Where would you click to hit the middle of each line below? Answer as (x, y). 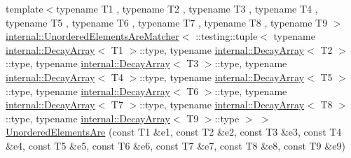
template (25, 8)
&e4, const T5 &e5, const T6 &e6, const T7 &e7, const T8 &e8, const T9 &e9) (175, 145)
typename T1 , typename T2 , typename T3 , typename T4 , (187, 8)
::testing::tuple (227, 36)
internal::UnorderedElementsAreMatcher (92, 36)
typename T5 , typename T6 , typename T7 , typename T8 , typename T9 (167, 22)
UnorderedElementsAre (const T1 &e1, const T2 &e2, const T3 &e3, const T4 (174, 132)
